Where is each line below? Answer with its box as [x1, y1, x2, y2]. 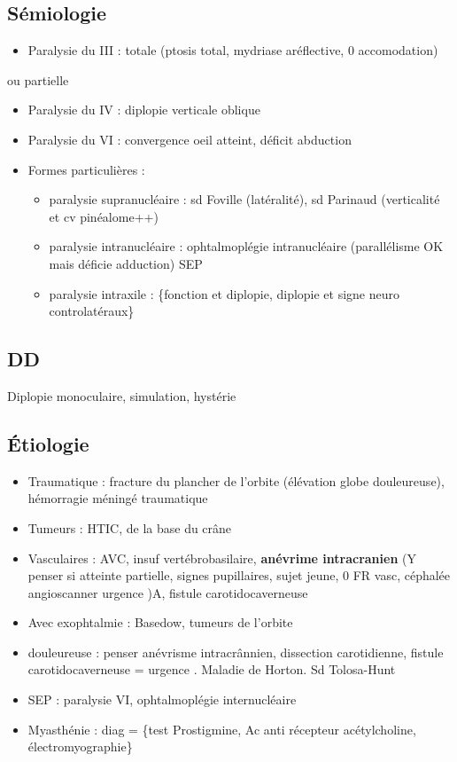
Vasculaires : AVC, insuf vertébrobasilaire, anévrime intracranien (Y [27, 548, 416, 567]
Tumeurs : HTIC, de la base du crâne [27, 518, 232, 537]
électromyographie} [27, 737, 133, 756]
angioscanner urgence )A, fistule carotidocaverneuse [27, 583, 308, 601]
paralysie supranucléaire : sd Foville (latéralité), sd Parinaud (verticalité [49, 190, 440, 208]
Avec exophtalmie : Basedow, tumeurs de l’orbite [27, 613, 293, 632]
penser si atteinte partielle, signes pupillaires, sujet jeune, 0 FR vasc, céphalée [27, 566, 451, 585]
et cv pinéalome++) [49, 207, 159, 225]
